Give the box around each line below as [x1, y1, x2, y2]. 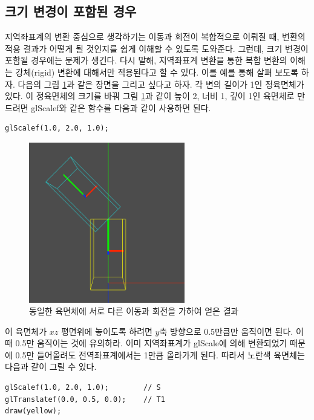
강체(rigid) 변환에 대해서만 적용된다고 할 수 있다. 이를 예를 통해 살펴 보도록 [15, 65, 299, 78]
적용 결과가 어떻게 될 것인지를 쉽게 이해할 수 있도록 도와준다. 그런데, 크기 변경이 [5, 42, 309, 54]
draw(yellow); [5, 407, 62, 416]
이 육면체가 [5, 325, 47, 337]
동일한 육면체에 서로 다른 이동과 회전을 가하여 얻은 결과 [29, 305, 239, 317]
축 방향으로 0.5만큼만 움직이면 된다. [159, 325, 293, 337]
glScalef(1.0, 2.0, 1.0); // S [5, 383, 161, 392]
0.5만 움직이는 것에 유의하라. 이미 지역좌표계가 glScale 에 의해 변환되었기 [15, 337, 287, 349]
